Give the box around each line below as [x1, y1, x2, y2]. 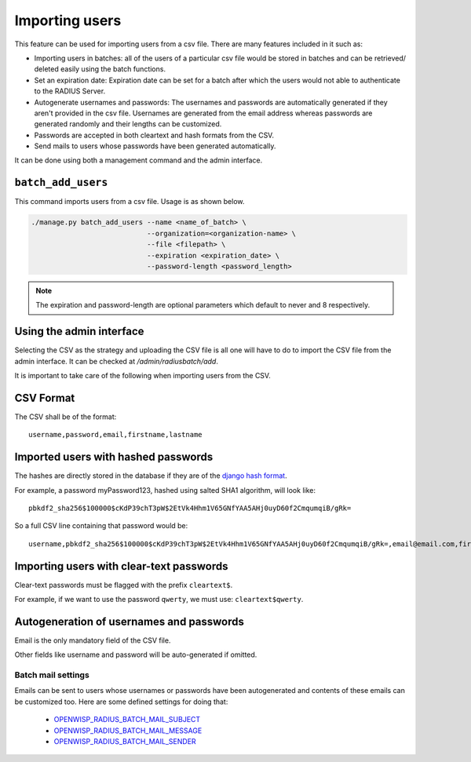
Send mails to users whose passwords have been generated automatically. [34, 141, 276, 151]
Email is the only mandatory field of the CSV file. [14, 636, 171, 645]
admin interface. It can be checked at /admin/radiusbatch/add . [14, 356, 219, 366]
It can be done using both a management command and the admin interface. [14, 155, 263, 165]
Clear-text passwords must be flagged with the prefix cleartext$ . [14, 580, 233, 589]
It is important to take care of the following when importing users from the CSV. [14, 370, 271, 380]
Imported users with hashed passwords [14, 450, 214, 464]
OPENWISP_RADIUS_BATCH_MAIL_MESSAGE [53, 726, 203, 735]
